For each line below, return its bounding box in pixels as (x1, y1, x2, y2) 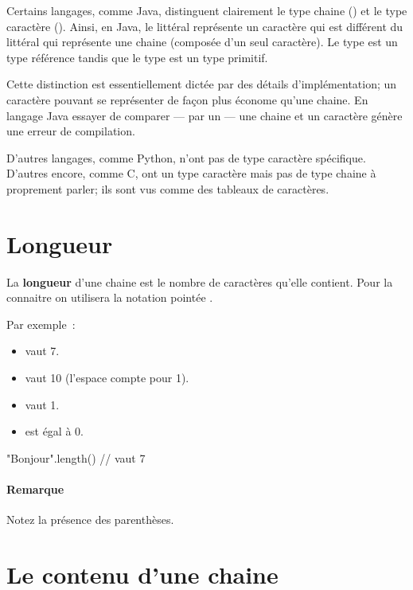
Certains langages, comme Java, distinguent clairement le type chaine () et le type (6, 2, 407, 18)
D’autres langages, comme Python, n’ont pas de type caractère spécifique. (6, 149, 366, 166)
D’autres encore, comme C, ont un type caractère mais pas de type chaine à (6, 165, 376, 182)
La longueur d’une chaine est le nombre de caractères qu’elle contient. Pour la (6, 273, 393, 290)
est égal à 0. (25, 423, 84, 440)
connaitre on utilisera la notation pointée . (6, 289, 213, 306)
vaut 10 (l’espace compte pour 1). (25, 369, 189, 386)
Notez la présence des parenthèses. (6, 511, 174, 528)
